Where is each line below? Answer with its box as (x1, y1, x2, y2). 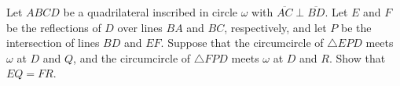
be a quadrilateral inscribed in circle (63, 4, 238, 20)
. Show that (328, 49, 386, 66)
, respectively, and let (224, 19, 327, 35)
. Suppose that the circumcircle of (160, 34, 324, 51)
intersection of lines (6, 34, 100, 51)
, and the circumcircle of (73, 49, 191, 66)
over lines (117, 19, 163, 35)
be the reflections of (6, 19, 101, 35)
